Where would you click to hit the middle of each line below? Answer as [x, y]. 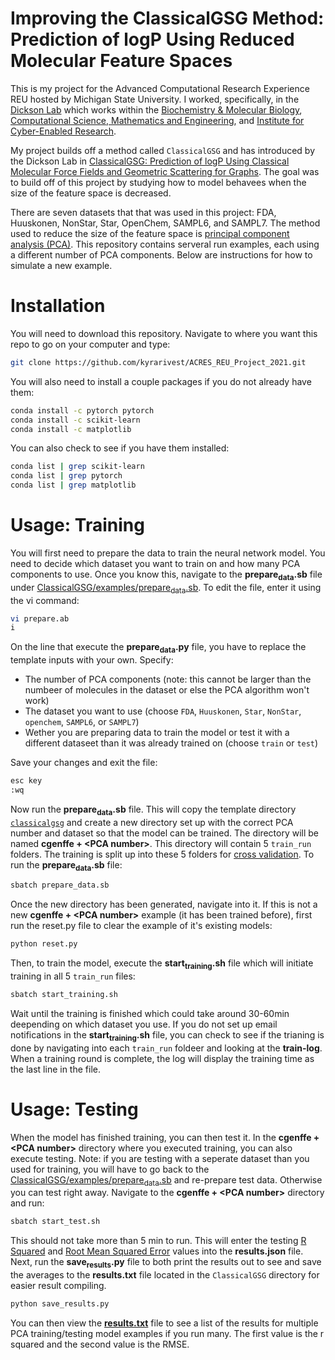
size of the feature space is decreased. [91, 193]
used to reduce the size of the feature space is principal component [150, 233]
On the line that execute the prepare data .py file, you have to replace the [158, 648]
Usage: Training [77, 525]
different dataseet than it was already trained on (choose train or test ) [171, 743]
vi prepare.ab [40, 618]
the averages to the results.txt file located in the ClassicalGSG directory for [165, 1275]
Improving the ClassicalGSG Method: [167, 18]
